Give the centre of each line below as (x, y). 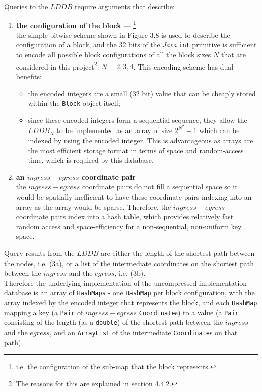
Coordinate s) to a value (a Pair (189, 312)
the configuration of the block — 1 (76, 24)
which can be (219, 130)
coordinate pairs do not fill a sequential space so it (160, 187)
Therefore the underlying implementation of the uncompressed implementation (126, 282)
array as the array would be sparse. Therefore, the (93, 206)
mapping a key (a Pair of (44, 312)
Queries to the (26, 6)
